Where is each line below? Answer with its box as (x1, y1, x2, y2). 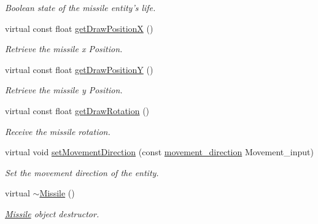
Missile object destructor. (5, 207, 99, 220)
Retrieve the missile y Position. (5, 83, 123, 96)
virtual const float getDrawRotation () (5, 104, 150, 117)
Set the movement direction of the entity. (5, 166, 159, 179)
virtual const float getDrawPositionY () (5, 63, 153, 75)
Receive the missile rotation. (5, 125, 111, 137)
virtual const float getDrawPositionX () (5, 21, 153, 34)
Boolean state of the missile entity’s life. (5, 1, 156, 14)
